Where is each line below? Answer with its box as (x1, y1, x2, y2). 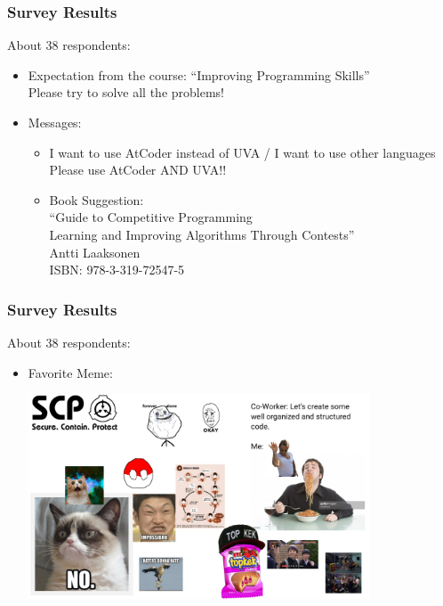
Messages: (28, 113, 82, 131)
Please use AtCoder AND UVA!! (49, 160, 227, 179)
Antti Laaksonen (49, 242, 141, 261)
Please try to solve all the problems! (28, 83, 225, 102)
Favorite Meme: (28, 363, 113, 381)
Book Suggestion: (49, 190, 144, 209)
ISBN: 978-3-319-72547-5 (49, 260, 185, 279)
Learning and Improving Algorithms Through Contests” (49, 225, 355, 243)
